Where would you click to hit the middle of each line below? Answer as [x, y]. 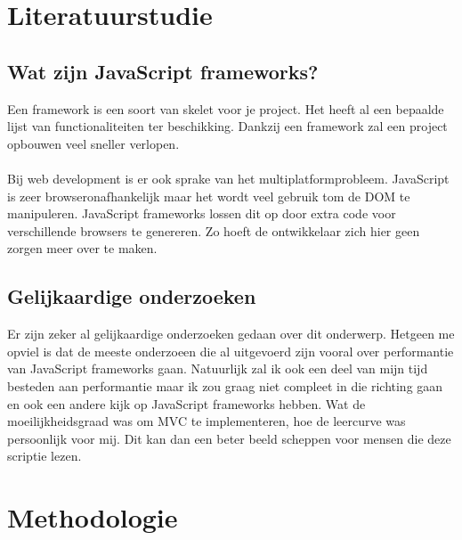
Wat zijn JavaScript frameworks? [163, 71]
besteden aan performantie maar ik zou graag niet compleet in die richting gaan [225, 385]
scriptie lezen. [45, 456]
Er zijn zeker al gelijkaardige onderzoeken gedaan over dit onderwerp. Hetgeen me [231, 334]
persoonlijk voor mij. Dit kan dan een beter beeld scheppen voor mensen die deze [229, 438]
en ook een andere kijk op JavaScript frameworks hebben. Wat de [186, 403]
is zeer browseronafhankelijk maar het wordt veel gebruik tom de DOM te [209, 196]
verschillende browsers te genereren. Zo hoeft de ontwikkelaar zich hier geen [214, 230]
